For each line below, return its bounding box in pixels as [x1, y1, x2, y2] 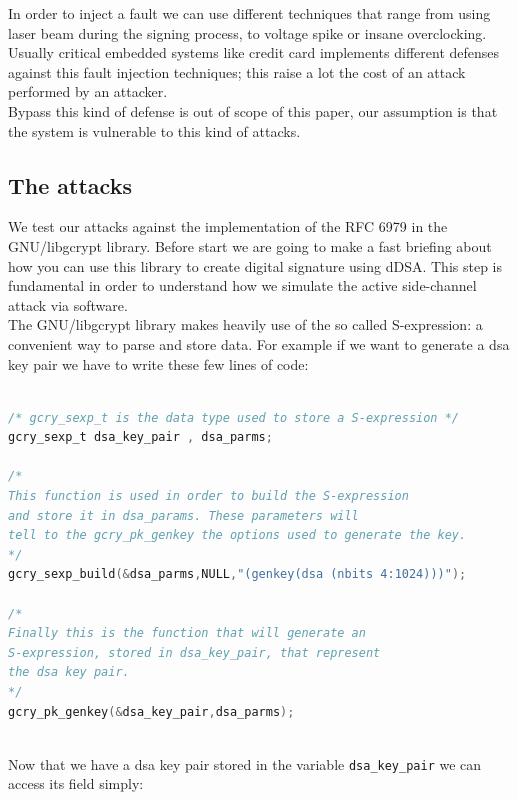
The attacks [8, 169, 132, 200]
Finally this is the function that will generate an [8, 626, 366, 641]
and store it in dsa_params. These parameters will [8, 508, 359, 523]
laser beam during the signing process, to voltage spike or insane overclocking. [8, 22, 487, 43]
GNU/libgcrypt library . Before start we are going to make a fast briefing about [8, 235, 492, 256]
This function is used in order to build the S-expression [8, 489, 409, 504]
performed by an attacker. [8, 81, 168, 102]
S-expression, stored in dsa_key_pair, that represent [8, 645, 381, 660]
